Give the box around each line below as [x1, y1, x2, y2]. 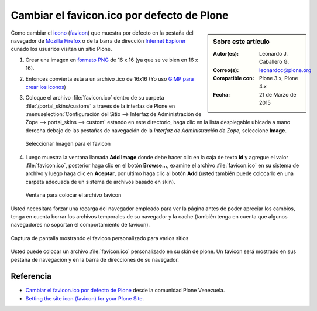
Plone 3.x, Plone [259, 74, 298, 81]
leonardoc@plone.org [259, 66, 312, 73]
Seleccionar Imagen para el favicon [25, 141, 111, 148]
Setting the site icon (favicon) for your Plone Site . [25, 295, 144, 302]
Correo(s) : [213, 66, 239, 73]
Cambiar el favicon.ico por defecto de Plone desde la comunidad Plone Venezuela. [25, 287, 225, 294]
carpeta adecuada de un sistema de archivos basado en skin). [25, 178, 175, 185]
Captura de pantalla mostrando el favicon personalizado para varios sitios [11, 234, 189, 241]
